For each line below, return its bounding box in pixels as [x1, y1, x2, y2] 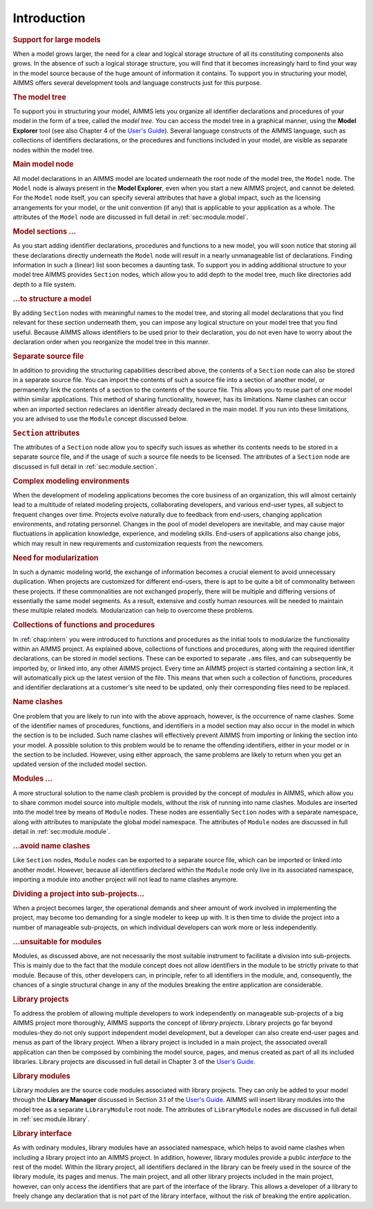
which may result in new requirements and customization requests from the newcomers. [12, 539, 265, 547]
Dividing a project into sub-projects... [12, 888, 145, 898]
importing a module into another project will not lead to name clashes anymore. [12, 875, 238, 884]
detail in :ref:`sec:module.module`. [12, 828, 111, 836]
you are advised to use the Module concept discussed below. [12, 415, 188, 423]
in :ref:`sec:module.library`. [12, 1115, 90, 1123]
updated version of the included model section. [12, 760, 148, 768]
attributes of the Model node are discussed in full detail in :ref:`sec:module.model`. [12, 213, 249, 221]
